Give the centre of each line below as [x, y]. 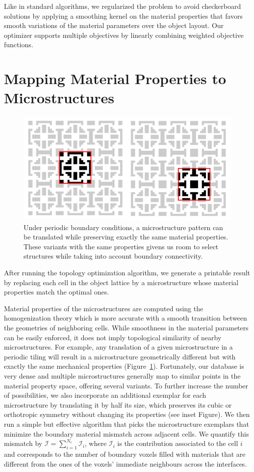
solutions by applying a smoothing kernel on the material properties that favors [124, 15]
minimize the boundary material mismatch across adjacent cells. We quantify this [127, 433]
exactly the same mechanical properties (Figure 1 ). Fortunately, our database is [124, 366]
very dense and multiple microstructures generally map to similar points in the [122, 375]
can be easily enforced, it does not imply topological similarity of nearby [113, 337]
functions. [19, 44]
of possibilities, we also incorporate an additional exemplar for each [105, 395]
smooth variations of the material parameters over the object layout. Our [114, 25]
